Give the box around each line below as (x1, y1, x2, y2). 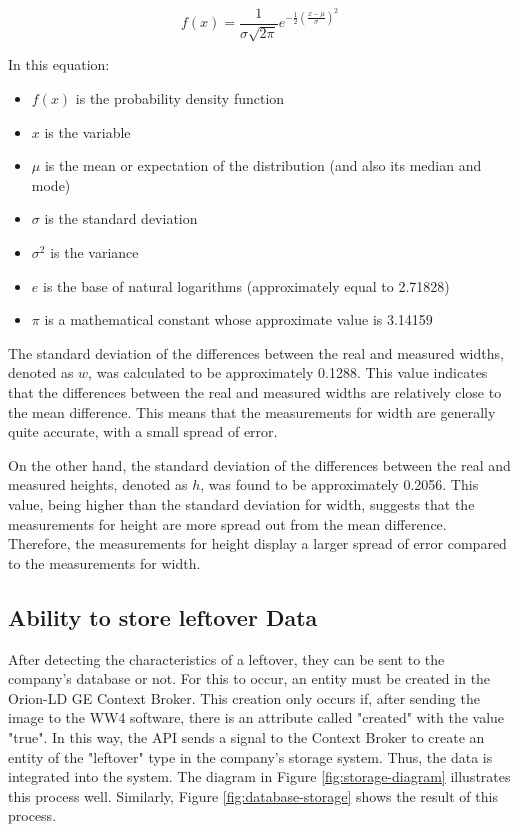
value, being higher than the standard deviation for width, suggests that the (8, 493, 475, 514)
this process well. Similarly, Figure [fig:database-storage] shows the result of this (8, 785, 498, 806)
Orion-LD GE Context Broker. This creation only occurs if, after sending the (8, 687, 480, 708)
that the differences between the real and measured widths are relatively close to (8, 381, 502, 402)
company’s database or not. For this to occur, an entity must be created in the (8, 668, 491, 689)
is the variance (50, 242, 139, 263)
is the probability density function (75, 88, 285, 109)
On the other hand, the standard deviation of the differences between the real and (8, 454, 511, 475)
